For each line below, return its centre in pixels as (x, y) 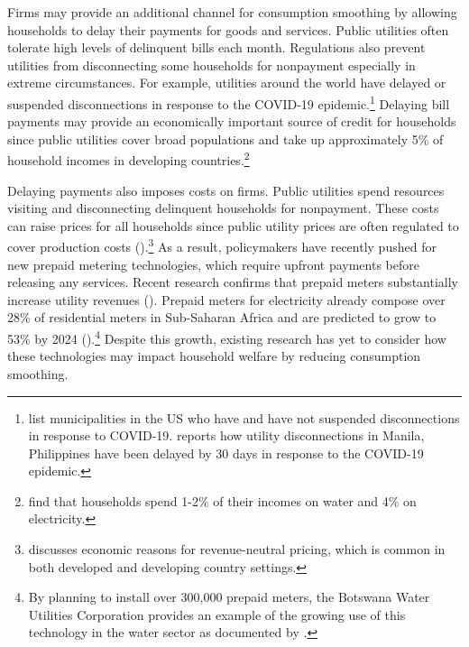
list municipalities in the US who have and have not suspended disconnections (244, 417)
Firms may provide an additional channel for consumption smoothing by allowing (232, 12)
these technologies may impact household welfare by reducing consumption (214, 356)
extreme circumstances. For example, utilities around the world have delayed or (227, 83)
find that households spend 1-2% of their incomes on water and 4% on (222, 500)
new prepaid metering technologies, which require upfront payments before (213, 264)
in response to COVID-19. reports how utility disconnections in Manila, (226, 435)
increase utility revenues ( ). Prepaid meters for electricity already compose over (226, 299)
